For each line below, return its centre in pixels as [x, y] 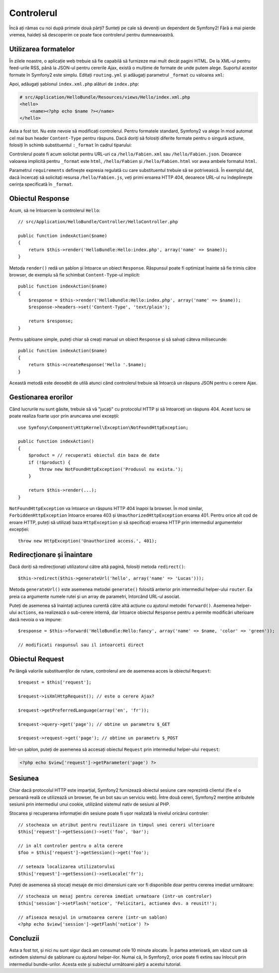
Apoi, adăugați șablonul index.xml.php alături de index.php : [74, 84]
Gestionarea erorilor [41, 397]
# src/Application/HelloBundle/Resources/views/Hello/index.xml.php [105, 97]
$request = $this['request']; [55, 682]
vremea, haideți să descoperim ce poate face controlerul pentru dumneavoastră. [92, 34]
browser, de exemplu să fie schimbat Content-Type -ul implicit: [75, 275]
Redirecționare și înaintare [51, 555]
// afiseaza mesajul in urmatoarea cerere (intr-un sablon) [93, 917]
